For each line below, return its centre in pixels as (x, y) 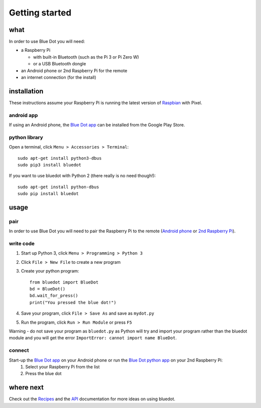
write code (22, 243)
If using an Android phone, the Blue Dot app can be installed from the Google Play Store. (97, 125)
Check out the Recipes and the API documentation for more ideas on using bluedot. (92, 399)
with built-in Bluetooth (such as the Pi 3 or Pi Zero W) (86, 57)
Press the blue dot (43, 374)
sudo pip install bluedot (48, 194)
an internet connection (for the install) (59, 77)
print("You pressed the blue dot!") (73, 302)
